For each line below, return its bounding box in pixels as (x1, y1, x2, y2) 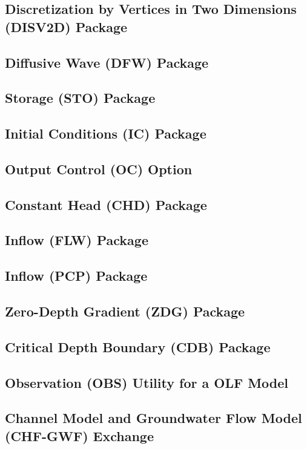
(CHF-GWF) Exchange (5, 426, 154, 445)
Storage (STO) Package (5, 88, 156, 107)
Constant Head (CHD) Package (5, 195, 207, 214)
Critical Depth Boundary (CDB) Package (5, 337, 271, 356)
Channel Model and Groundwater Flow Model (5, 408, 302, 427)
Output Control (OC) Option (5, 159, 193, 178)
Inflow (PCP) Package (5, 266, 148, 285)
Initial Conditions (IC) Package (5, 124, 206, 143)
